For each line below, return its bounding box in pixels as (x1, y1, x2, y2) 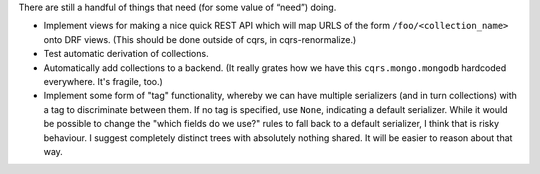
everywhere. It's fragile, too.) (43, 75, 164, 87)
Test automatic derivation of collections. (43, 48, 209, 60)
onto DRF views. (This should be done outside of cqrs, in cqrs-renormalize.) (43, 33, 357, 45)
